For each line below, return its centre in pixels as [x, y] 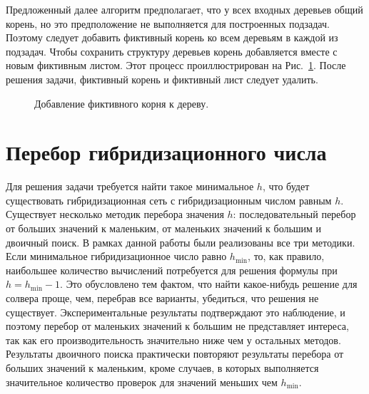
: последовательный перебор [294, 214]
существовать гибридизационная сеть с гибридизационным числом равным [169, 200]
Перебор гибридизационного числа [166, 152]
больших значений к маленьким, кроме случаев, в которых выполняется [162, 368]
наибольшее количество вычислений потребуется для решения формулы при [172, 270]
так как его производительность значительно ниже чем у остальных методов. [173, 339]
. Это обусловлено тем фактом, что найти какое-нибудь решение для [209, 284]
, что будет [286, 186]
